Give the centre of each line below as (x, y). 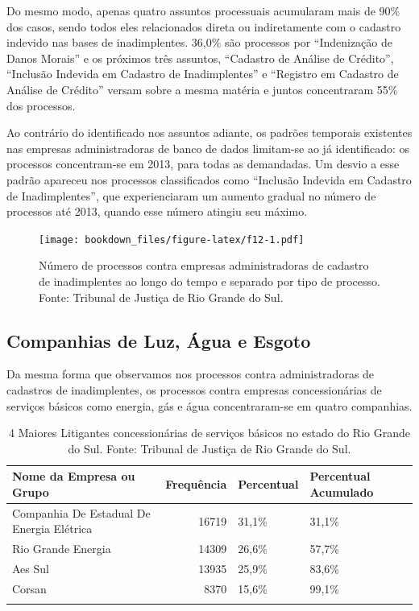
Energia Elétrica (52, 528)
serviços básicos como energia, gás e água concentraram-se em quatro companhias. (209, 405)
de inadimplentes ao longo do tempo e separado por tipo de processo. (209, 281)
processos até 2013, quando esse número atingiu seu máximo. (157, 211)
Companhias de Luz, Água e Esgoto (159, 340)
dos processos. (41, 105)
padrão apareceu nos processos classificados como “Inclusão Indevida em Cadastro (209, 179)
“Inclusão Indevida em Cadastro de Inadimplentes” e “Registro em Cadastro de (203, 74)
